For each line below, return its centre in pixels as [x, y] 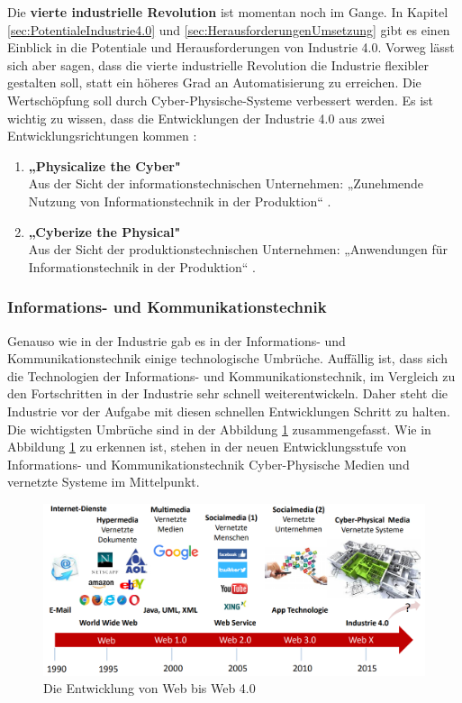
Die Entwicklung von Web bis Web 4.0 [149, 688]
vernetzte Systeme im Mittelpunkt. [104, 482]
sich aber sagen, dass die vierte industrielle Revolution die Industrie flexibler [218, 64]
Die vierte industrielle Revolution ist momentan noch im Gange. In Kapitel [228, 12]
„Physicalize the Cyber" [104, 165]
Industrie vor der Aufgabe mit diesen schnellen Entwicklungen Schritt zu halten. [229, 411]
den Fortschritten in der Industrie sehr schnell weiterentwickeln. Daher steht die [228, 393]
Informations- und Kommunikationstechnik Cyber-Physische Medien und [208, 464]
